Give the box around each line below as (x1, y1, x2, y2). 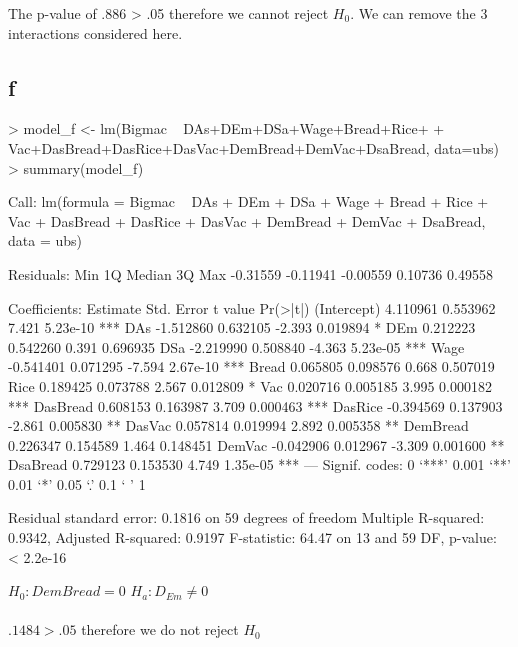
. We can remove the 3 (350, 3, 488, 23)
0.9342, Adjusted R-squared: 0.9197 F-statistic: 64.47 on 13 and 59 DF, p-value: (8, 527, 497, 548)
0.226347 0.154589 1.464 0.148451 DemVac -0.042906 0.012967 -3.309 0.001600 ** (8, 434, 505, 455)
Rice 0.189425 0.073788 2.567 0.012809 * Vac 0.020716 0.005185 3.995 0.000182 (8, 375, 492, 396)
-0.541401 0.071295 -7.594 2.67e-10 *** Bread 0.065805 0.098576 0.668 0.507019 (8, 356, 495, 377)
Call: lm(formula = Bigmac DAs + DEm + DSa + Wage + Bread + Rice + (8, 191, 489, 212)
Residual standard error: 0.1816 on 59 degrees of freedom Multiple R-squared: (8, 507, 485, 528)
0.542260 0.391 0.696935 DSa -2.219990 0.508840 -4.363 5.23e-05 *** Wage (8, 336, 465, 357)
